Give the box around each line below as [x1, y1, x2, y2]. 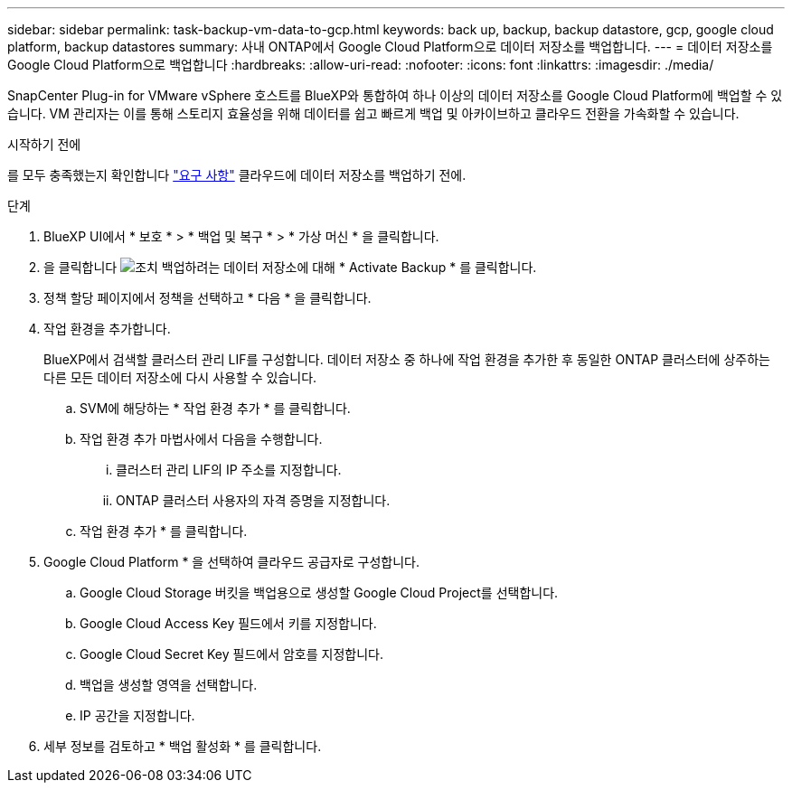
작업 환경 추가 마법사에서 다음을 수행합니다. [80, 431, 323, 447]
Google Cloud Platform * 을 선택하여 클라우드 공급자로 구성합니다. [43, 554, 420, 569]
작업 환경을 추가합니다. [43, 321, 171, 336]
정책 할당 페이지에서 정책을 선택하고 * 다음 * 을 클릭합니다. [43, 290, 372, 306]
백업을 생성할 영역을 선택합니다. [80, 677, 258, 692]
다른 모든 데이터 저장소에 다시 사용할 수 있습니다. [43, 370, 317, 385]
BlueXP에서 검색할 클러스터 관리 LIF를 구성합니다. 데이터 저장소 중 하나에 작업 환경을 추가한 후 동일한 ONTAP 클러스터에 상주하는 [43, 352, 770, 367]
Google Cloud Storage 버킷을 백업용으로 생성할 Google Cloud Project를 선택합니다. [80, 585, 559, 600]
